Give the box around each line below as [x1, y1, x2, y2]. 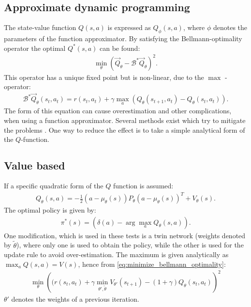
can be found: [100, 43, 140, 53]
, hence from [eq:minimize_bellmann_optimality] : [78, 259, 226, 269]
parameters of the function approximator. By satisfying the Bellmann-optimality [4, 33, 242, 43]
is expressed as [107, 22, 151, 32]
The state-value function [4, 22, 76, 32]
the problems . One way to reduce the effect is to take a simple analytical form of [4, 124, 245, 135]
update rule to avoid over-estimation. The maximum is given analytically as [4, 249, 229, 260]
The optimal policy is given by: [4, 205, 96, 215]
